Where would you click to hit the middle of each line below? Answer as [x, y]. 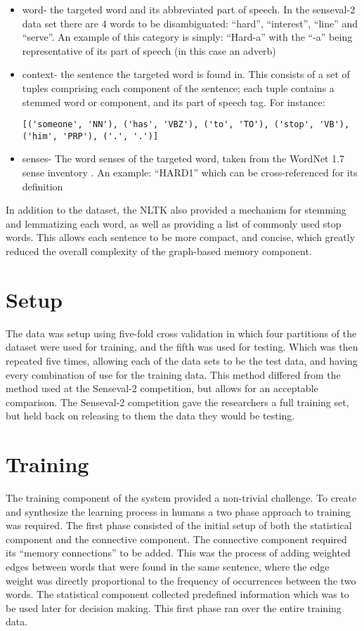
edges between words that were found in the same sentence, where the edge [168, 566]
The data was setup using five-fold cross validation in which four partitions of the [181, 333]
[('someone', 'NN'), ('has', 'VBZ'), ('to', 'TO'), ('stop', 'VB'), [186, 125]
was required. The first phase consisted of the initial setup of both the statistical [179, 525]
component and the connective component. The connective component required [176, 539]
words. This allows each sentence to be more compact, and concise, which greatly [181, 237]
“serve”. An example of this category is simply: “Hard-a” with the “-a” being [187, 37]
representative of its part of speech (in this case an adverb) [149, 50]
